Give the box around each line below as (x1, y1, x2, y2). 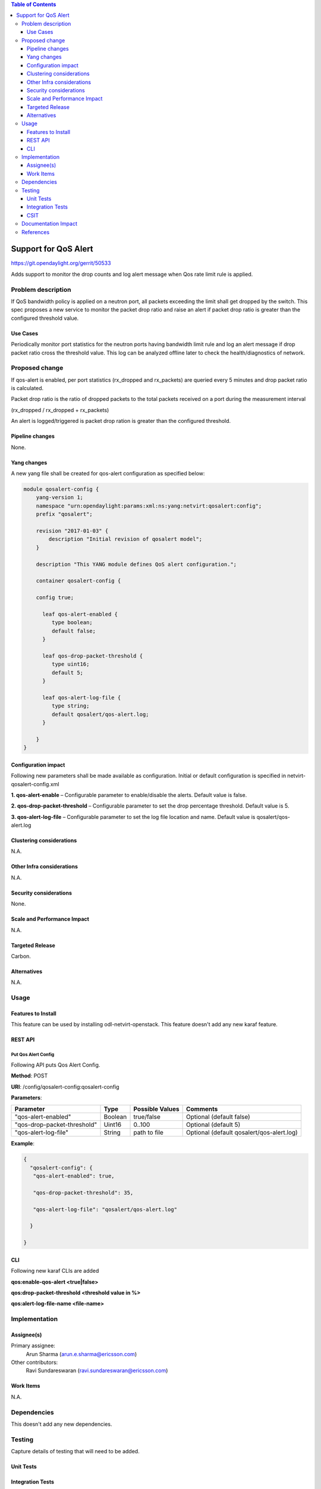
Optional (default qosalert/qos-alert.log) (185, 1129, 298, 1137)
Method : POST (11, 1072, 48, 1079)
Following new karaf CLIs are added (11, 1267, 99, 1275)
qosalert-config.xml (11, 780, 59, 787)
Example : (11, 1140, 35, 1147)
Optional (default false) (185, 1113, 251, 1121)
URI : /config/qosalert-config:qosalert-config (11, 1083, 119, 1090)
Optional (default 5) (185, 1120, 241, 1129)
